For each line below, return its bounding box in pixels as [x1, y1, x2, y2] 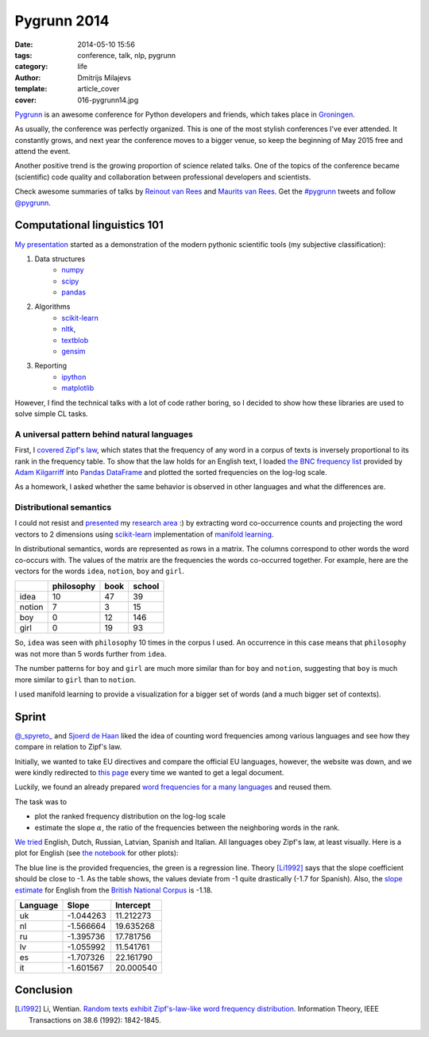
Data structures [34, 254, 86, 264]
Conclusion [14, 983, 73, 997]
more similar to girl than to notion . [14, 675, 137, 684]
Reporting [34, 361, 68, 371]
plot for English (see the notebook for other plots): [14, 848, 179, 858]
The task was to [14, 796, 68, 806]
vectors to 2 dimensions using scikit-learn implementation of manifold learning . [14, 529, 274, 539]
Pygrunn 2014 [14, 12, 110, 29]
